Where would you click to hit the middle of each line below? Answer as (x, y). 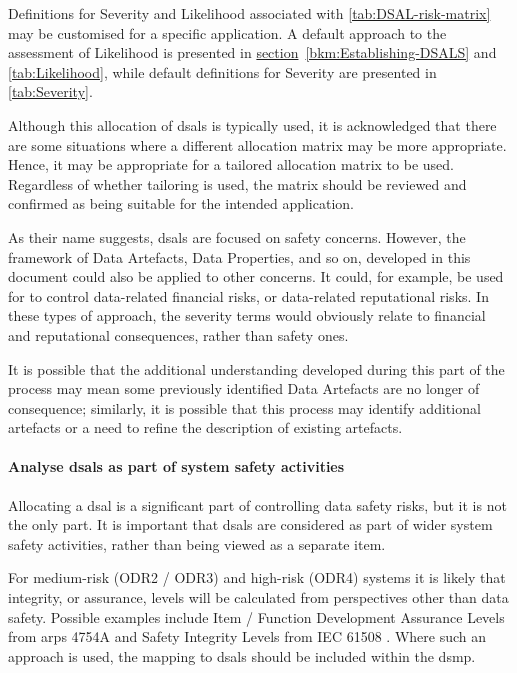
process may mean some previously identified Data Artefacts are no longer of (244, 388)
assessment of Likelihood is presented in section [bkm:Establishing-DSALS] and (252, 52)
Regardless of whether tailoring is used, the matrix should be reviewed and (237, 183)
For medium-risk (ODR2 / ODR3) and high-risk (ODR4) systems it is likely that (257, 577)
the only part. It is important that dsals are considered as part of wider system (250, 524)
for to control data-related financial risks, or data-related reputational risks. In (248, 295)
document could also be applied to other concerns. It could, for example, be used (256, 276)
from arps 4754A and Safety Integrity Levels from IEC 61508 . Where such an (247, 636)
